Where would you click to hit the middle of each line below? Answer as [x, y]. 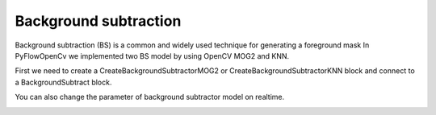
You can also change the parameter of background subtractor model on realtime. [150, 97]
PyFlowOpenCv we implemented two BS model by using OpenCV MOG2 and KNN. [152, 55]
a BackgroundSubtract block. [63, 82]
